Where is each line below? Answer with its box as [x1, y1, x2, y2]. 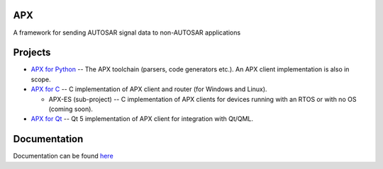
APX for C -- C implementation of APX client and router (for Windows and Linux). [30, 85, 267, 93]
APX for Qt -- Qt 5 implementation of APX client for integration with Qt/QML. [30, 115, 254, 123]
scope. [30, 75, 51, 83]
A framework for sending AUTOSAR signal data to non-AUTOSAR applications [13, 28, 241, 37]
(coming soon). [48, 105, 94, 113]
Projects [13, 47, 51, 59]
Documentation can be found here [13, 152, 113, 161]
